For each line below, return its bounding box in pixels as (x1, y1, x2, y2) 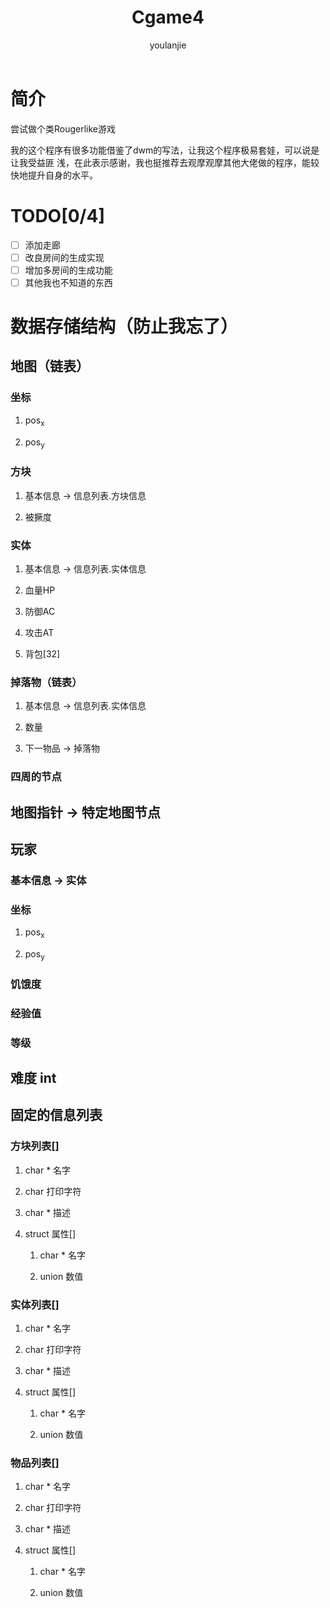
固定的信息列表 (10, 1107, 103, 1124)
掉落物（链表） (10, 675, 83, 689)
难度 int (10, 1069, 57, 1086)
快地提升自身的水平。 (10, 169, 98, 181)
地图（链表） (10, 358, 90, 375)
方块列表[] (10, 1139, 60, 1153)
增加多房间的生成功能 (24, 264, 113, 276)
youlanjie (149, 39, 187, 51)
